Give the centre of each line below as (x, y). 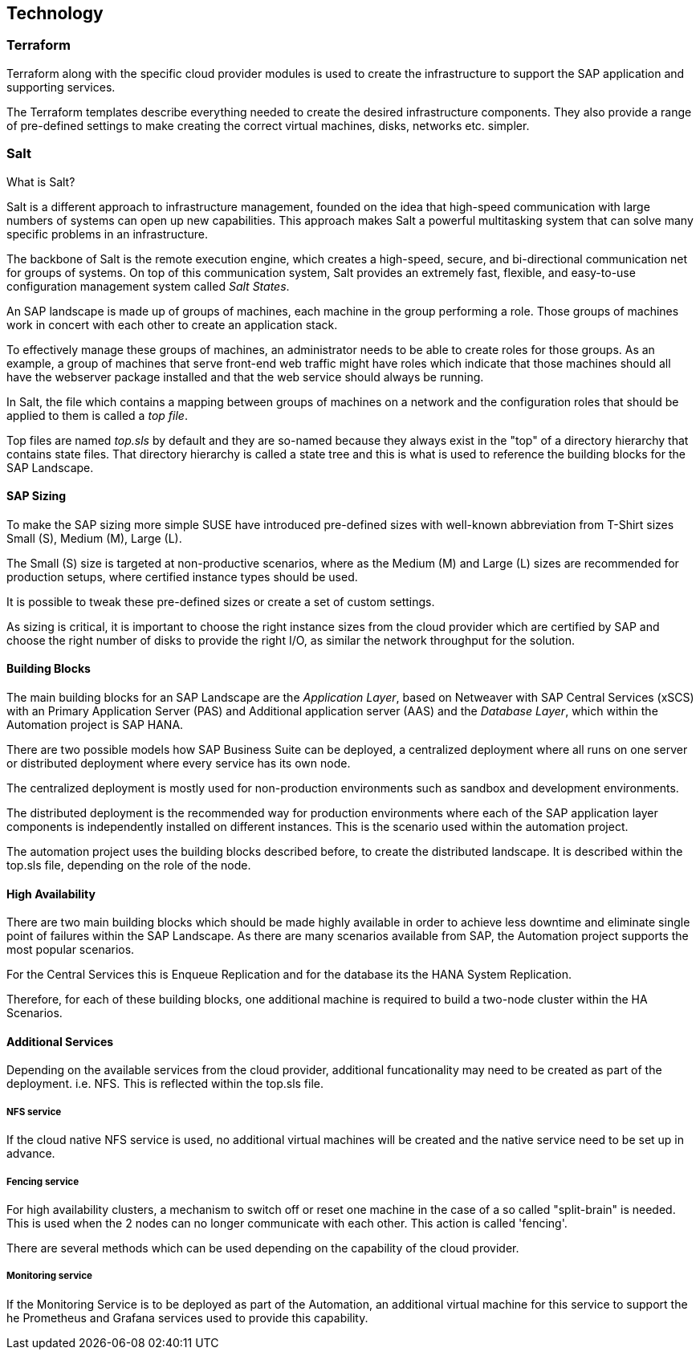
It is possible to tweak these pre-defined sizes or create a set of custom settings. (221, 601)
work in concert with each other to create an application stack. (172, 324)
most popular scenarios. (71, 950)
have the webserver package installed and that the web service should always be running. (245, 377)
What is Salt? (41, 181)
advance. (31, 1154)
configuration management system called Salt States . (148, 286)
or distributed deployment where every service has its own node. (179, 763)
